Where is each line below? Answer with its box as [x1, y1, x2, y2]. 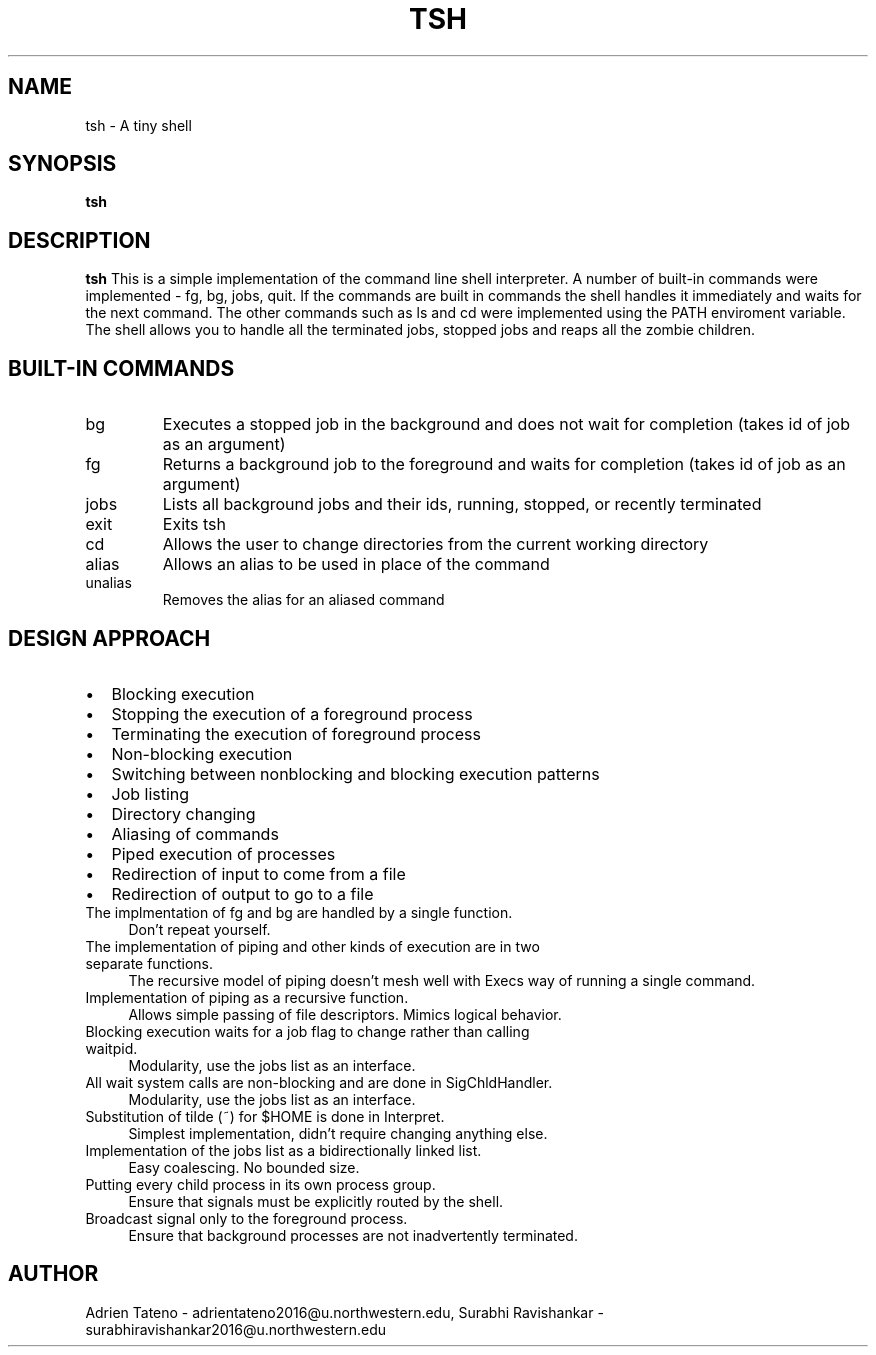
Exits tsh [162, 514, 227, 535]
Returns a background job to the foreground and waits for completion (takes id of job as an [162, 454, 846, 475]
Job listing [111, 783, 190, 804]
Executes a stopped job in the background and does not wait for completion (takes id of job [162, 414, 850, 435]
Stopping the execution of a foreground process [111, 703, 473, 724]
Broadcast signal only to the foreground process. [85, 1209, 408, 1227]
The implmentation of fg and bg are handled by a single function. [85, 903, 513, 921]
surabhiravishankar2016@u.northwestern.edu [85, 1320, 386, 1338]
